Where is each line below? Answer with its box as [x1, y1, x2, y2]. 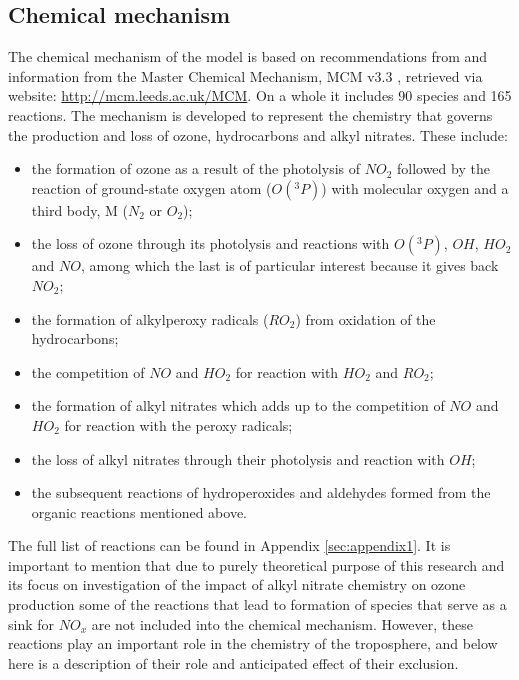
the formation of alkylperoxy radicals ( [31, 308, 269, 329]
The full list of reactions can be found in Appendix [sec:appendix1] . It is [8, 535, 451, 556]
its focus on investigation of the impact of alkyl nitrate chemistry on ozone [8, 574, 466, 595]
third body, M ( [31, 199, 128, 220]
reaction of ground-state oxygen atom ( [31, 177, 272, 198]
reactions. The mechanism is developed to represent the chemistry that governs [8, 104, 493, 125]
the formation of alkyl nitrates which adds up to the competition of [31, 395, 445, 416]
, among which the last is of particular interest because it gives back [80, 255, 499, 276]
